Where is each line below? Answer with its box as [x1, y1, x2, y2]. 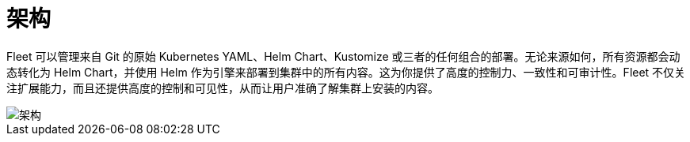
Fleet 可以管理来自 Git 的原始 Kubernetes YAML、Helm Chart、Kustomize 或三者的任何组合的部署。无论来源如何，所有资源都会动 [6, 49, 680, 63]
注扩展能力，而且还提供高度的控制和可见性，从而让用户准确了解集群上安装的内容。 [6, 80, 439, 95]
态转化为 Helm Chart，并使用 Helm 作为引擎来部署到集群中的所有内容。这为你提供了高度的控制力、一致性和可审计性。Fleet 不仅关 [6, 65, 686, 79]
